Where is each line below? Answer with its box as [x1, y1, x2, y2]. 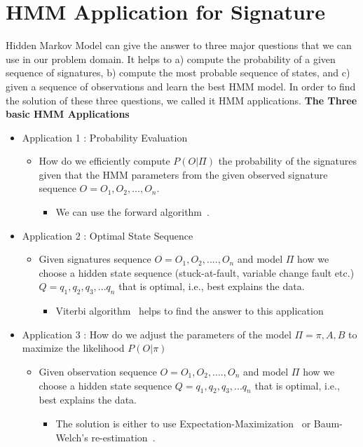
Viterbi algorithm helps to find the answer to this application [55, 303, 324, 318]
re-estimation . [91, 429, 156, 444]
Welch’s [55, 429, 88, 444]
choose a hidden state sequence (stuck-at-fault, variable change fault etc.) [39, 265, 355, 280]
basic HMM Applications [6, 106, 130, 121]
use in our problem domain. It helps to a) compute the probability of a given [6, 51, 336, 66]
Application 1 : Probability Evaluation [22, 130, 188, 144]
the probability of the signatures [218, 153, 357, 168]
